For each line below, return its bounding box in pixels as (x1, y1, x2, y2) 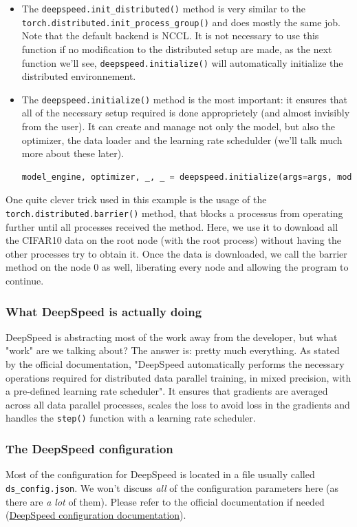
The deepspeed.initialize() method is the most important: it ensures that (21, 92, 348, 106)
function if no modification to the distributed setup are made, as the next (21, 41, 332, 56)
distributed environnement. (21, 69, 136, 83)
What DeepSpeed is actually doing (6, 302, 202, 320)
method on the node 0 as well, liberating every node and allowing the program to (6, 260, 349, 274)
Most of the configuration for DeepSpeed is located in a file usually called (6, 467, 315, 482)
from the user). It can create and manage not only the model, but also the (21, 119, 336, 133)
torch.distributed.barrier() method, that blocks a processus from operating (6, 205, 343, 220)
